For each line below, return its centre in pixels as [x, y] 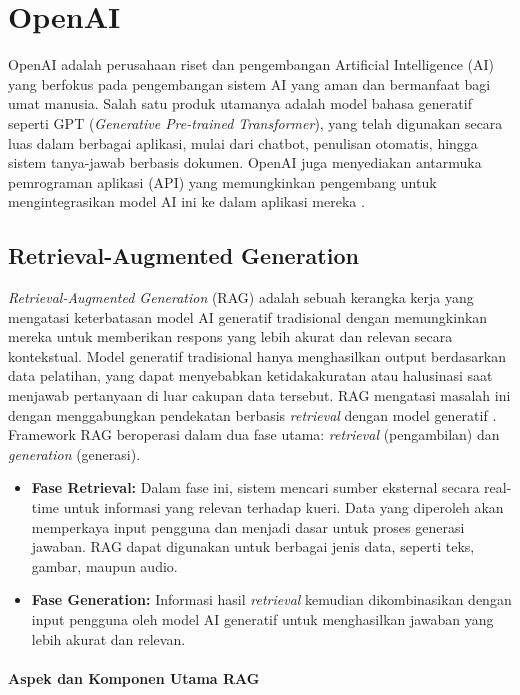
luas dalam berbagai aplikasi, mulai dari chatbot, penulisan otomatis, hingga [243, 142]
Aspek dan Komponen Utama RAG [134, 677]
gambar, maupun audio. [104, 565]
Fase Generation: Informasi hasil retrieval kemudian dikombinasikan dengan [271, 599]
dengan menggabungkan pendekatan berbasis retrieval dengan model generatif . [252, 414]
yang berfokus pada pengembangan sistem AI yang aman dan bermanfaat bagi [249, 83]
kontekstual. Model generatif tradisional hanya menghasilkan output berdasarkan [257, 355]
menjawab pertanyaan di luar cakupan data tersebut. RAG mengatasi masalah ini [259, 395]
